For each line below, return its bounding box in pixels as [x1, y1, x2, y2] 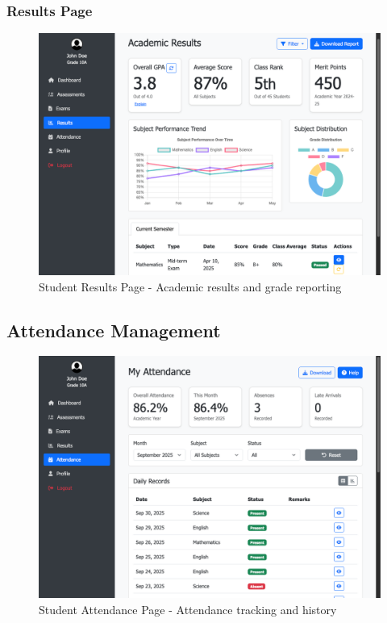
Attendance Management [6, 317, 221, 342]
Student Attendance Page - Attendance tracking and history [39, 600, 337, 617]
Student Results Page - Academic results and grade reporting [39, 278, 342, 295]
